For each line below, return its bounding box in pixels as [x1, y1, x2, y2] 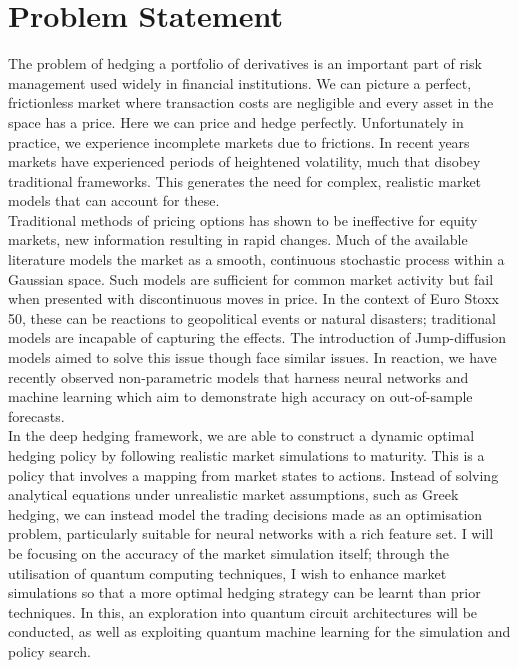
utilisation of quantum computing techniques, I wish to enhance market [8, 562, 447, 583]
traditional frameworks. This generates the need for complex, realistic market [8, 170, 482, 191]
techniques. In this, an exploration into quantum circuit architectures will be [8, 601, 478, 622]
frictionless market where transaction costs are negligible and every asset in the [8, 92, 494, 113]
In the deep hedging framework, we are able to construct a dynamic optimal [8, 425, 475, 446]
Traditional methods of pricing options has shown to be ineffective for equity [8, 209, 478, 230]
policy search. [8, 640, 91, 661]
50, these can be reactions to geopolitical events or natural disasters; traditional [8, 307, 496, 328]
